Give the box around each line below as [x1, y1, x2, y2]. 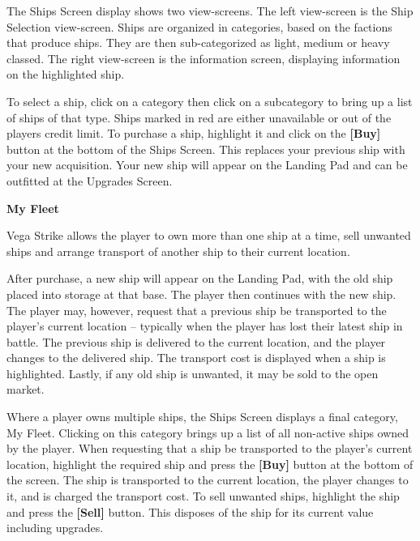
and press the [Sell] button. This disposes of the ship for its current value [6, 503, 374, 520]
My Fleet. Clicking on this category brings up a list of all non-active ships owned [6, 424, 409, 441]
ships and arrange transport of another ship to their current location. [6, 242, 350, 259]
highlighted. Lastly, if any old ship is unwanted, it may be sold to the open [6, 364, 379, 381]
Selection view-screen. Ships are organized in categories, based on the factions [6, 18, 392, 35]
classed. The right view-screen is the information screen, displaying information [6, 49, 401, 66]
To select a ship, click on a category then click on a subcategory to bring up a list [6, 92, 413, 109]
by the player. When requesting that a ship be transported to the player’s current [6, 440, 413, 457]
